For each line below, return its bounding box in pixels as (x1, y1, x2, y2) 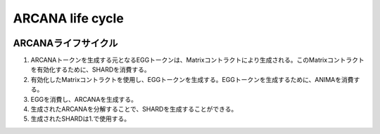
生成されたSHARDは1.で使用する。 (30, 114, 130, 123)
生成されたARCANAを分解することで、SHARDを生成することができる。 (30, 105, 238, 114)
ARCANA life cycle (13, 11, 125, 26)
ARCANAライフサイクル (13, 37, 118, 49)
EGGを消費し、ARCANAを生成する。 (30, 95, 137, 103)
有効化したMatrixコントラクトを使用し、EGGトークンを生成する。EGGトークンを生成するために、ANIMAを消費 (30, 75, 354, 83)
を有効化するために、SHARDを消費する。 (30, 65, 151, 74)
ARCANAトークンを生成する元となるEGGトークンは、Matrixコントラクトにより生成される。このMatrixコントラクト (30, 56, 365, 65)
